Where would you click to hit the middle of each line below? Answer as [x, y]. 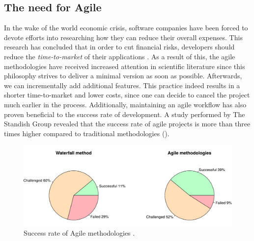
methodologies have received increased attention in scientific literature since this [125, 66]
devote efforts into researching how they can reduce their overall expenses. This [123, 37]
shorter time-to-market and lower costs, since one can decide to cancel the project [127, 95]
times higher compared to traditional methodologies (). [87, 133]
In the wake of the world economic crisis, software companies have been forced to [126, 28]
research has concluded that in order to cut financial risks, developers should [119, 47]
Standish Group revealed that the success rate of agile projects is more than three [127, 124]
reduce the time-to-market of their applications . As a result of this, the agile [120, 56]
